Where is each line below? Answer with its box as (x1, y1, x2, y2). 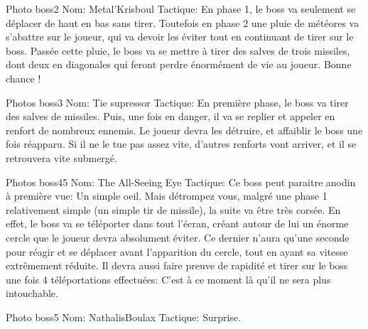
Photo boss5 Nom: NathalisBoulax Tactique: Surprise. (6, 309, 241, 324)
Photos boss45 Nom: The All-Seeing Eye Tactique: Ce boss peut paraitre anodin (6, 174, 356, 189)
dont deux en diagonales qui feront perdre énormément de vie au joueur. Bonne (6, 57, 352, 72)
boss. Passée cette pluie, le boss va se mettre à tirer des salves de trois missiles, (6, 43, 350, 58)
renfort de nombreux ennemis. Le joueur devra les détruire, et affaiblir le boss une (6, 122, 363, 137)
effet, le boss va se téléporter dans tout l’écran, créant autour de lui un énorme (6, 216, 349, 231)
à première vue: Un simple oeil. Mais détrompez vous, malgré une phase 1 (6, 188, 328, 203)
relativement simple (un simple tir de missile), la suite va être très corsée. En (6, 202, 341, 217)
